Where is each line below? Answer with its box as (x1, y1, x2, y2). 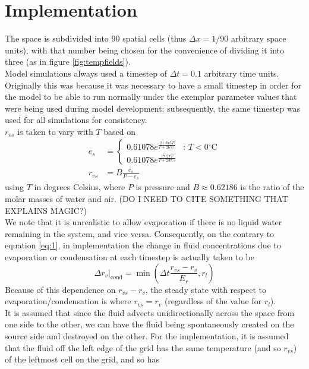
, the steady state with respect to (145, 283, 267, 295)
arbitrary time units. (204, 67, 279, 79)
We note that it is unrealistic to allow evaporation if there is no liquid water (5, 216, 282, 228)
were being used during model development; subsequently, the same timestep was (5, 102, 301, 114)
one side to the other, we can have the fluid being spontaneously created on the (5, 318, 294, 330)
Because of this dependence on (5, 283, 116, 295)
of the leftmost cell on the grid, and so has (5, 353, 160, 365)
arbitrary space (231, 32, 286, 45)
